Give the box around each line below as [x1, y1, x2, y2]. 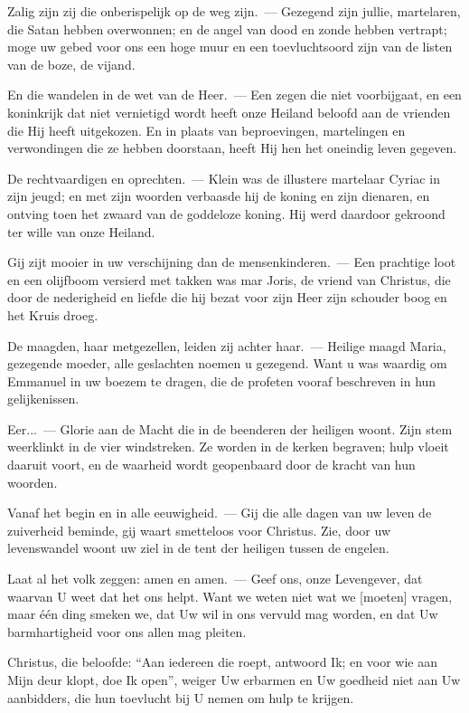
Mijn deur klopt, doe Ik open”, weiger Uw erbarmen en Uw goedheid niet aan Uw [7, 670, 461, 689]
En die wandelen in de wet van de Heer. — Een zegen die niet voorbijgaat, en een [7, 85, 462, 104]
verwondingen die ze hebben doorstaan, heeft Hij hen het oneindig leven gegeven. [7, 138, 457, 157]
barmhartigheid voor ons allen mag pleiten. [7, 622, 247, 641]
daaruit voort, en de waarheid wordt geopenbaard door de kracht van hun [7, 455, 416, 474]
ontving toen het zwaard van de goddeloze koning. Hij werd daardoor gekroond [7, 204, 446, 223]
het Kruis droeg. [7, 305, 98, 324]
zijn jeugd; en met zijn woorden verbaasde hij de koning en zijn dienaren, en [7, 186, 430, 205]
